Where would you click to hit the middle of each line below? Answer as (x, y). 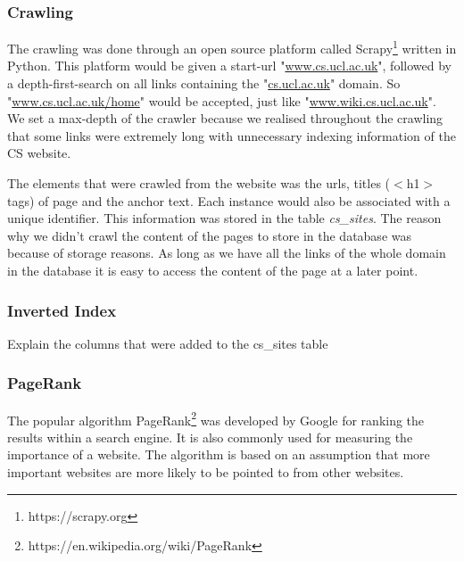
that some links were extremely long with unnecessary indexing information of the (232, 135)
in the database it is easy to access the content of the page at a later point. (213, 270)
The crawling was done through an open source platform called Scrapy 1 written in (232, 47)
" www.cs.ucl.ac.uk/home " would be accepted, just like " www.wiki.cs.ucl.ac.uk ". (222, 100)
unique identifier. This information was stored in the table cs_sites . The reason (224, 218)
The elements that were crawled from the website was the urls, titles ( (199, 183)
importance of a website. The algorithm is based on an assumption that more (219, 454)
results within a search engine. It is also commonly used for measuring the (210, 437)
